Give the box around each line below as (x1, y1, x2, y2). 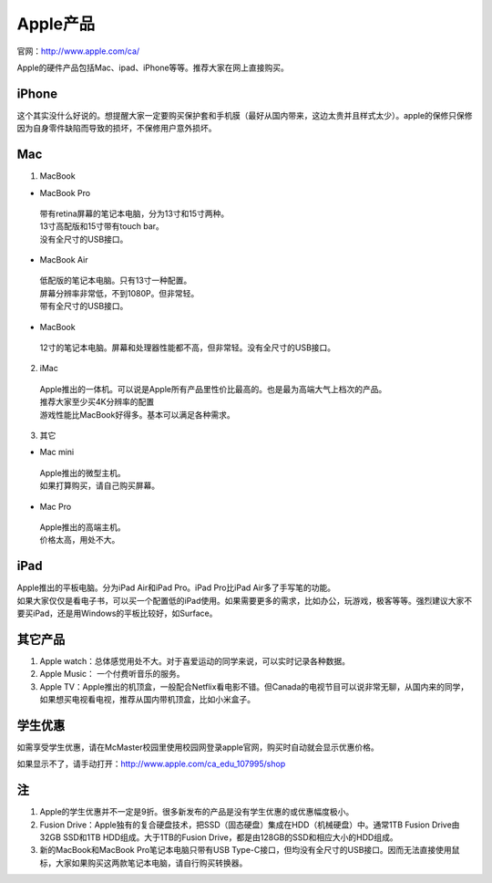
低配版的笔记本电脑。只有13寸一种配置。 (39, 275, 192, 286)
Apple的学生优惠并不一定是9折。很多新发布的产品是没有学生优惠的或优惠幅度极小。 (39, 806, 354, 817)
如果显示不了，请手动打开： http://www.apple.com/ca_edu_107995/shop (16, 758, 286, 770)
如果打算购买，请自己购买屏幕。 (39, 480, 159, 492)
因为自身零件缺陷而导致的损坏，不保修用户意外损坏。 (16, 123, 217, 134)
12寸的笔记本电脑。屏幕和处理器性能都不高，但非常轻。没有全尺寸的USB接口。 (39, 342, 336, 353)
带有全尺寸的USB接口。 (39, 301, 128, 312)
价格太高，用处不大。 (39, 535, 120, 545)
